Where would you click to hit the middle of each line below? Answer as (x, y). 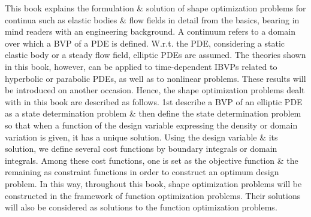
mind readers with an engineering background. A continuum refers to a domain (150, 31)
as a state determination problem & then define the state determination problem (153, 113)
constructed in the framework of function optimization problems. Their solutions (153, 195)
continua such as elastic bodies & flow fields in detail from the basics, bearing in (152, 19)
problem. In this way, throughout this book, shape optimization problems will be (153, 183)
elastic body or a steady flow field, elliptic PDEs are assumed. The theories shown (155, 55)
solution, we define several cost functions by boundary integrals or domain (141, 149)
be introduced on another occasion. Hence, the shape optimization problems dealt (155, 90)
